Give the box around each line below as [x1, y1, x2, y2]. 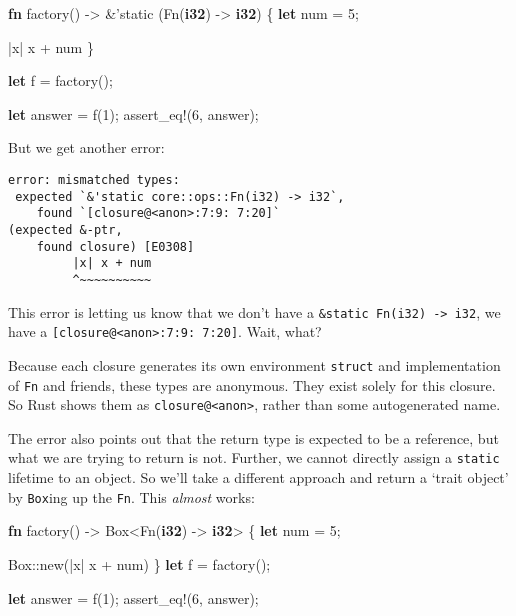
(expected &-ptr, [8, 222, 123, 237]
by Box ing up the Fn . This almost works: [8, 486, 255, 507]
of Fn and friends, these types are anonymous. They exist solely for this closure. [8, 374, 496, 395]
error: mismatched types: [8, 172, 180, 187]
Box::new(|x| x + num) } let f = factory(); [8, 553, 271, 574]
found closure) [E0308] [36, 239, 195, 254]
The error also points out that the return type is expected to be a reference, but [8, 427, 499, 448]
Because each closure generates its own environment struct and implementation [8, 354, 501, 375]
